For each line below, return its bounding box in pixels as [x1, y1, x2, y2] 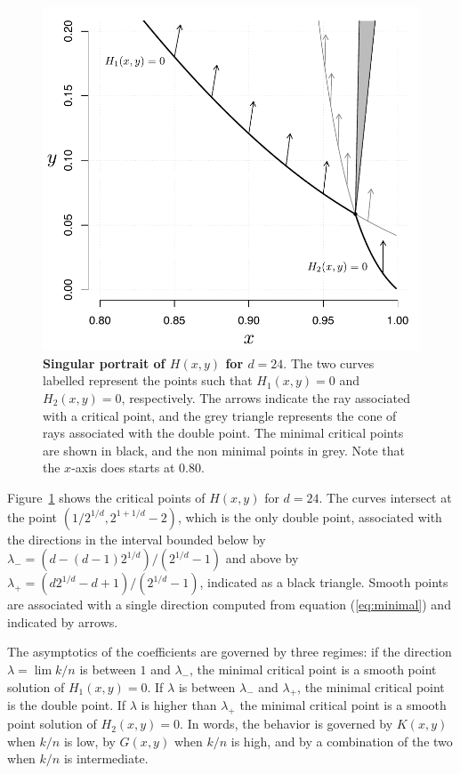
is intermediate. [63, 749, 149, 768]
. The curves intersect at [319, 488, 452, 506]
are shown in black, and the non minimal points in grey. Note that [43, 440, 406, 459]
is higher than [141, 696, 217, 714]
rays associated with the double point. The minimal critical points [43, 423, 404, 442]
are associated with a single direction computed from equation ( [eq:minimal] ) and [7, 595, 451, 614]
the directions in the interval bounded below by [7, 529, 266, 548]
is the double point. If [7, 696, 126, 714]
